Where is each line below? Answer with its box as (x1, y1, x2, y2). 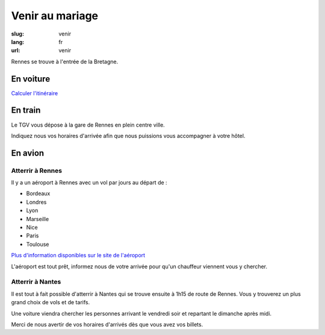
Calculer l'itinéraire (11, 89, 58, 96)
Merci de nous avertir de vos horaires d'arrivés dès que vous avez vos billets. (11, 321, 203, 328)
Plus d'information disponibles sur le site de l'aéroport (11, 252, 146, 259)
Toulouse (26, 240, 49, 248)
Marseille (26, 215, 49, 222)
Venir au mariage (11, 9, 99, 22)
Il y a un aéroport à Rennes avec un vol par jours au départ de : (11, 179, 168, 186)
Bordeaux (26, 190, 51, 197)
